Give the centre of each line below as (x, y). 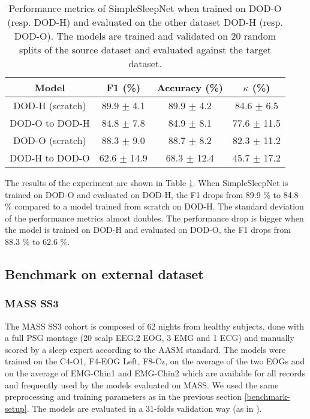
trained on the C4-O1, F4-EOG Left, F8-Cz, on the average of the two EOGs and (155, 361)
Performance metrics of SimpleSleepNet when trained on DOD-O (145, 8)
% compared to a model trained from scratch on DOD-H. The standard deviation (154, 206)
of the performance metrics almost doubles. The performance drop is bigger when (154, 218)
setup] (16, 408)
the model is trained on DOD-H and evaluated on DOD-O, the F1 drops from (148, 230)
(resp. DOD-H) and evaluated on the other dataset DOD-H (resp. (145, 22)
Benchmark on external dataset (104, 273)
